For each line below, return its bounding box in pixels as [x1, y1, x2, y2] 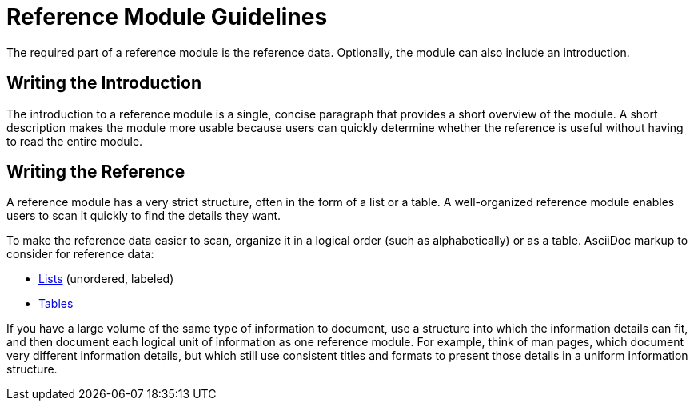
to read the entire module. [6, 134, 143, 148]
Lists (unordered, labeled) [38, 272, 174, 286]
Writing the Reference [6, 162, 185, 182]
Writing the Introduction [6, 73, 201, 94]
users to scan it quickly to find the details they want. [6, 209, 281, 223]
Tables [38, 297, 74, 311]
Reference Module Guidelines [6, 3, 328, 30]
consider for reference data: [6, 247, 154, 261]
